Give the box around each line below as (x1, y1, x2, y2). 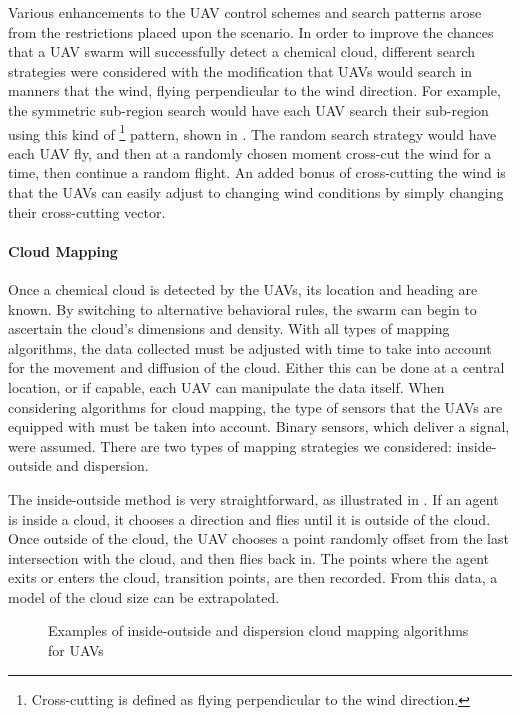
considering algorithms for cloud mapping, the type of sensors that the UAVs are (8, 396, 503, 417)
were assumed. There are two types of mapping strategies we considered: (8, 435, 452, 456)
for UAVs (48, 640, 104, 661)
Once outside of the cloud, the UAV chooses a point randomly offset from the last (8, 528, 509, 549)
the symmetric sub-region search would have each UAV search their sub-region (8, 99, 489, 120)
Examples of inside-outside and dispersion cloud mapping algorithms (48, 620, 469, 641)
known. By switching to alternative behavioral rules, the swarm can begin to (8, 298, 477, 319)
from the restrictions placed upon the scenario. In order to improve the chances (8, 21, 494, 42)
